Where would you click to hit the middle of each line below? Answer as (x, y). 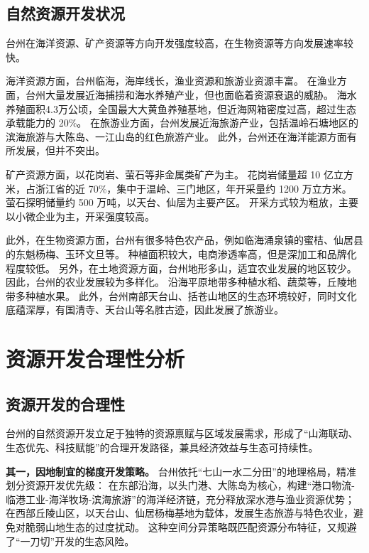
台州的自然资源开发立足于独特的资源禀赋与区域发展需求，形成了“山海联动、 (182, 433)
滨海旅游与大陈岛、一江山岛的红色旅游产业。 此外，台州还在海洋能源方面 (176, 136)
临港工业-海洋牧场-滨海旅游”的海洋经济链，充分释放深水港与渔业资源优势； (180, 499)
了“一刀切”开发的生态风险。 (70, 541)
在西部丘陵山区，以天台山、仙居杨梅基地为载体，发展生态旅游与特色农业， (180, 513)
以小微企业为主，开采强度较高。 (80, 216)
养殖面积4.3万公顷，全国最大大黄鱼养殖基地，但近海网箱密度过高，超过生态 (181, 108)
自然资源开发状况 (65, 13)
